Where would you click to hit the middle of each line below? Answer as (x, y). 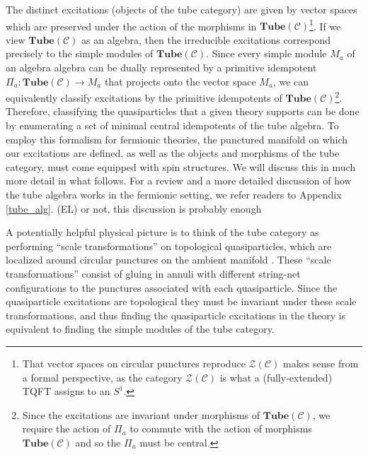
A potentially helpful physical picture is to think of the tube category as (162, 232)
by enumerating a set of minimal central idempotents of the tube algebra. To (172, 125)
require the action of (67, 429)
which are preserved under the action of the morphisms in (131, 26)
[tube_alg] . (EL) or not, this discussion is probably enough (134, 208)
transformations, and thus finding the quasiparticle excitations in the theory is (176, 315)
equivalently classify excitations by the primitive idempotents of (144, 97)
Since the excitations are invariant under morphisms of (141, 414)
